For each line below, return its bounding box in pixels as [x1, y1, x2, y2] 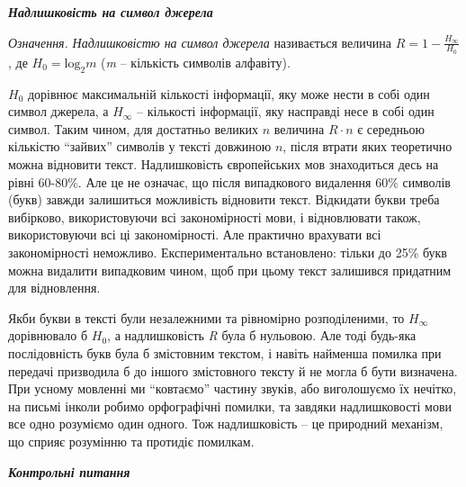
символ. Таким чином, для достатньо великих [8, 119, 259, 138]
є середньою [357, 119, 425, 138]
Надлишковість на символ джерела [8, 3, 213, 21]
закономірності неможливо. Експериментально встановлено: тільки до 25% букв [8, 242, 447, 261]
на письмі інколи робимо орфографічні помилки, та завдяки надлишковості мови [8, 396, 452, 415]
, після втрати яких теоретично [282, 137, 453, 156]
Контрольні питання [8, 462, 130, 481]
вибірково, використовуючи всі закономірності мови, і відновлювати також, [8, 207, 421, 226]
